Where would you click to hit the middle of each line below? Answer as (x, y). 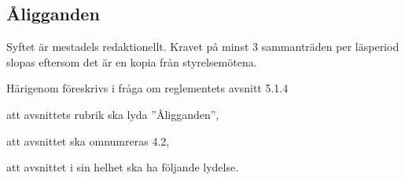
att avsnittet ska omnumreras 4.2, (88, 140)
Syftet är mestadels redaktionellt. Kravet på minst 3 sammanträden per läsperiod (203, 47)
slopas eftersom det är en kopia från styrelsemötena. (132, 61)
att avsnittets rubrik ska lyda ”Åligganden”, (113, 114)
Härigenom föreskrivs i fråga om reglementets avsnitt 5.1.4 (147, 88)
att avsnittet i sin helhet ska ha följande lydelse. (123, 167)
